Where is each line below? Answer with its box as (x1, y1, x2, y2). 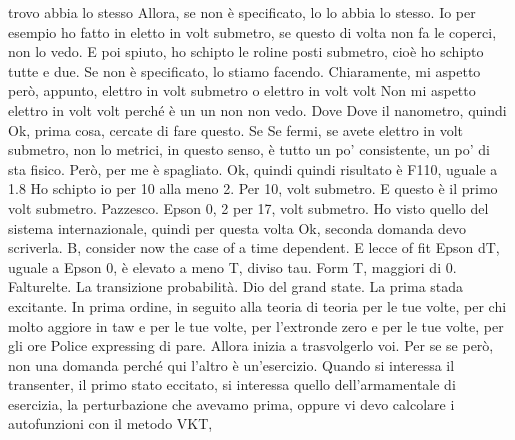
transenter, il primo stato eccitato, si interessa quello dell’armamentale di (8, 374, 456, 395)
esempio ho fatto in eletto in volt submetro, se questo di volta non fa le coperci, (8, 21, 497, 42)
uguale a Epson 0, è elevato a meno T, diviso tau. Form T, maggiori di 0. (8, 256, 457, 277)
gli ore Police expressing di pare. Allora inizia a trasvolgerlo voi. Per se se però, (8, 335, 494, 356)
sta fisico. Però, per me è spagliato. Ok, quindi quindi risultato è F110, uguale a (8, 158, 498, 179)
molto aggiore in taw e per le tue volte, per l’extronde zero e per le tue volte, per (8, 315, 504, 336)
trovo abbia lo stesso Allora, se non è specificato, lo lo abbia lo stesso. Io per (8, 2, 476, 22)
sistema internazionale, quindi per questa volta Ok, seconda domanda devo (8, 217, 467, 238)
